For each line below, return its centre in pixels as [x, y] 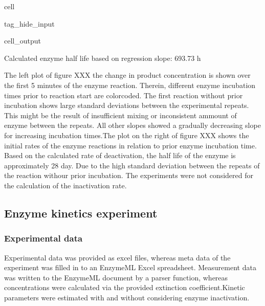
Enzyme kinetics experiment [81, 213]
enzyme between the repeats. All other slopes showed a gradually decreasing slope [132, 125]
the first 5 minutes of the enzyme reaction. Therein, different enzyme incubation [130, 85]
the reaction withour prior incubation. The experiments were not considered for [129, 175]
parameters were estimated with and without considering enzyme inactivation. [127, 297]
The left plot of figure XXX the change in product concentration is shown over [127, 75]
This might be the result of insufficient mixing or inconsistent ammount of [120, 115]
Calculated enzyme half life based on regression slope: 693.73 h [103, 58]
